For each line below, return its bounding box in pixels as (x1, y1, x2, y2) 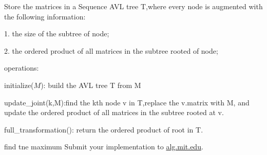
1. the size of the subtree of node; (4, 28, 109, 39)
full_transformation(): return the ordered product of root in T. (4, 124, 203, 135)
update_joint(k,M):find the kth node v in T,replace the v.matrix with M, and (4, 97, 250, 107)
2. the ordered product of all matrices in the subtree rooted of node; (4, 45, 218, 56)
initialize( (4, 79, 34, 90)
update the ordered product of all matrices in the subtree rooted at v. (4, 107, 224, 118)
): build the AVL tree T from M (41, 79, 141, 90)
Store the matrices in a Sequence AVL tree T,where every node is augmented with (4, 1, 263, 11)
